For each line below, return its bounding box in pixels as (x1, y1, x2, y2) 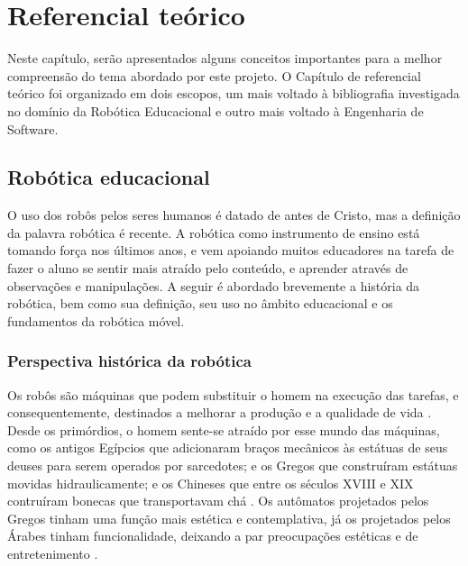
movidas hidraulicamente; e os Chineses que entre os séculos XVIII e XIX (7, 473, 414, 492)
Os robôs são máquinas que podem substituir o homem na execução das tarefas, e (7, 385, 459, 404)
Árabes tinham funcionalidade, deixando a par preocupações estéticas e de (7, 526, 418, 545)
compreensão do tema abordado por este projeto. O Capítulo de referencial (7, 66, 421, 85)
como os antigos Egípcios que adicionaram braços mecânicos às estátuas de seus (7, 438, 448, 457)
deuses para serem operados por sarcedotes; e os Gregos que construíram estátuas (7, 456, 458, 475)
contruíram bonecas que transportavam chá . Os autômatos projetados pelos (7, 491, 429, 510)
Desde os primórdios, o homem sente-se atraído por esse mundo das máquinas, (7, 420, 440, 439)
